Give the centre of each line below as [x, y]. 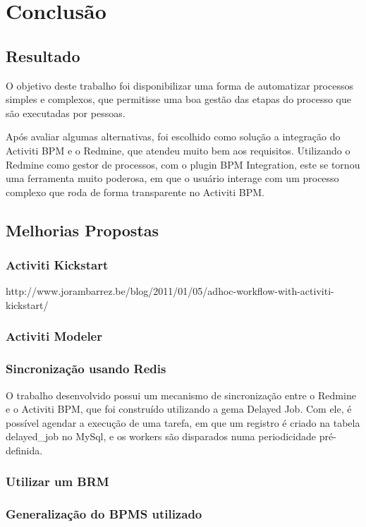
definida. [24, 450]
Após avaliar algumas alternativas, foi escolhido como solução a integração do [173, 137]
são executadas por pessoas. [66, 113]
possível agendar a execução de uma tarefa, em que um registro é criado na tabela [183, 422]
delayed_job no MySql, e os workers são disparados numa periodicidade [161, 436]
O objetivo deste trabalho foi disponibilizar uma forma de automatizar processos [179, 85]
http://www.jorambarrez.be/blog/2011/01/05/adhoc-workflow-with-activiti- [170, 291]
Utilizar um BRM [57, 481]
